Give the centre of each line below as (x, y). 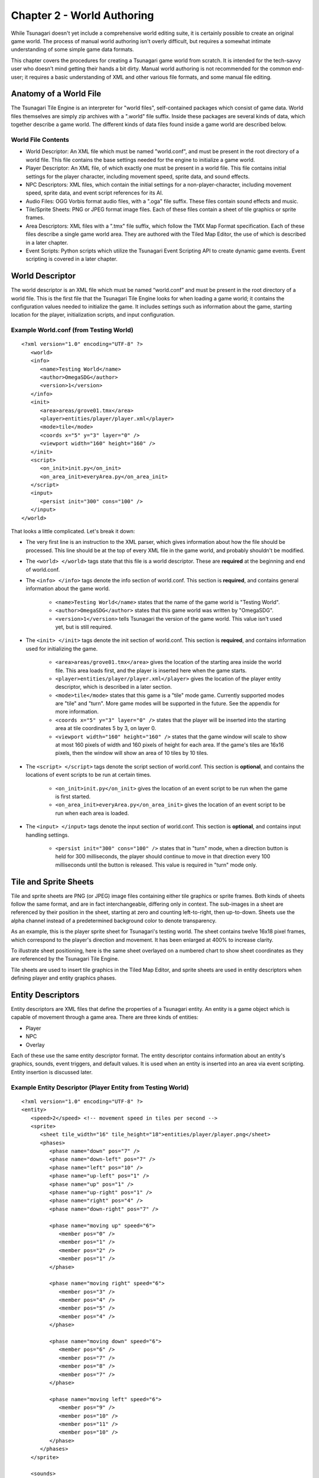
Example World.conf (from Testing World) (72, 330)
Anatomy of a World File (56, 94)
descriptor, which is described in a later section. (114, 687)
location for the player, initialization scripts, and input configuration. (93, 315)
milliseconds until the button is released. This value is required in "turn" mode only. (156, 865)
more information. (77, 712)
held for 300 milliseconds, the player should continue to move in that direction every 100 (163, 857)
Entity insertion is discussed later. (52, 1072)
